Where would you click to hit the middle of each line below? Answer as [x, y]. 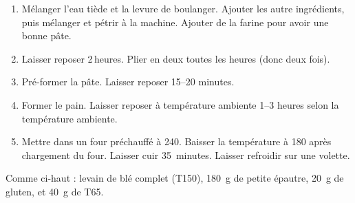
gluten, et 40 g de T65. [55, 191]
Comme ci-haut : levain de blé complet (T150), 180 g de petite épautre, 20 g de [175, 178]
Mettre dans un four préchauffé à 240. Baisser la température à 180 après [176, 141]
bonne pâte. [46, 35]
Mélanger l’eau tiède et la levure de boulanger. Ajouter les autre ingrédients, [183, 8]
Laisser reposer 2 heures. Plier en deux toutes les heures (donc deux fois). [176, 58]
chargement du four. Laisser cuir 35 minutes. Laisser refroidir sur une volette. [186, 154]
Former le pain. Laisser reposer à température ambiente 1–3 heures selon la [180, 104]
